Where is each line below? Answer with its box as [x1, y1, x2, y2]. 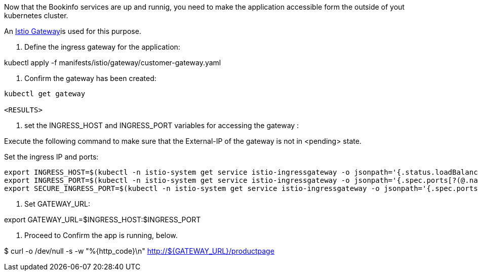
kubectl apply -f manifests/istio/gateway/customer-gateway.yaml [4, 58, 221, 67]
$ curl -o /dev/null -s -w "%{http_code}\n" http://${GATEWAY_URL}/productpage [4, 247, 274, 255]
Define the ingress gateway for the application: [24, 43, 180, 51]
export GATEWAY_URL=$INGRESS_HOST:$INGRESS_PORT [4, 215, 201, 224]
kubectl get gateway [4, 90, 86, 98]
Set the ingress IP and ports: [4, 152, 99, 161]
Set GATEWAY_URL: [24, 200, 91, 208]
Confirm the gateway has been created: [24, 74, 156, 83]
